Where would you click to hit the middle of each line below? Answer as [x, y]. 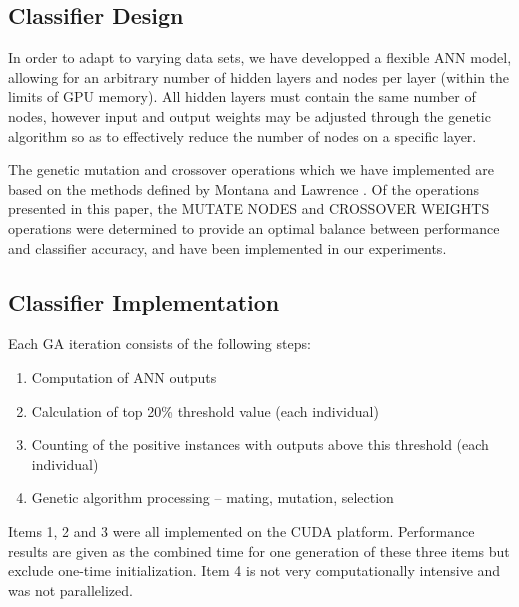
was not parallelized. [70, 589]
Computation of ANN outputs [124, 376]
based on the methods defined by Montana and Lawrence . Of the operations [244, 188]
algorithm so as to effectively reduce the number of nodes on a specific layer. [242, 135]
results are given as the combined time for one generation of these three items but [259, 550]
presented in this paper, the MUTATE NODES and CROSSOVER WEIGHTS [249, 208]
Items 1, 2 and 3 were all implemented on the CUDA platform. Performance [241, 530]
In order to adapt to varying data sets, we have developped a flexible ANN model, [260, 57]
